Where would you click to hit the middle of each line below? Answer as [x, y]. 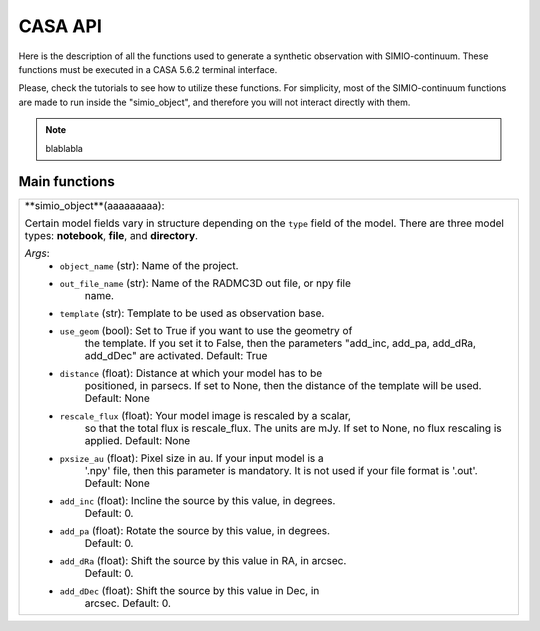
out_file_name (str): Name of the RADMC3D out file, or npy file [205, 283]
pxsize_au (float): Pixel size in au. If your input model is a [191, 458]
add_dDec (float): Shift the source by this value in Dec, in [189, 591]
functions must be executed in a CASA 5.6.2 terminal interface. [148, 69]
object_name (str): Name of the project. [149, 266]
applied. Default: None [137, 441]
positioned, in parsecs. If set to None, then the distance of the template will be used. [283, 386]
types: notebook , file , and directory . [111, 236]
